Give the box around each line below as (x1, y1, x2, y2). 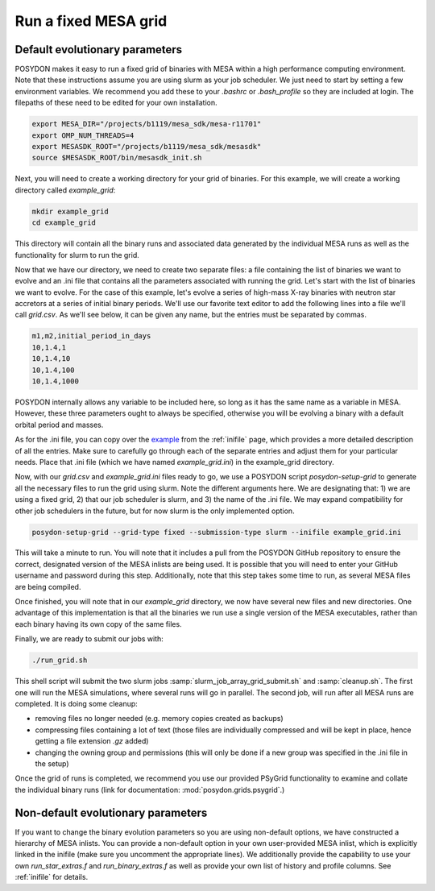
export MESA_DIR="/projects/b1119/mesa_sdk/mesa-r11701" (31, 119, 262, 129)
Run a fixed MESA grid (14, 12, 168, 30)
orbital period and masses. (14, 420, 104, 429)
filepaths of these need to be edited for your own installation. (14, 97, 217, 108)
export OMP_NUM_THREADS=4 (31, 131, 135, 140)
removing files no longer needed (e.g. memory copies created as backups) (35, 714, 284, 723)
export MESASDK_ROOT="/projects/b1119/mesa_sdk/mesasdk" (31, 142, 262, 151)
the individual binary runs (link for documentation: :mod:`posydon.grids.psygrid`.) (14, 785, 285, 794)
